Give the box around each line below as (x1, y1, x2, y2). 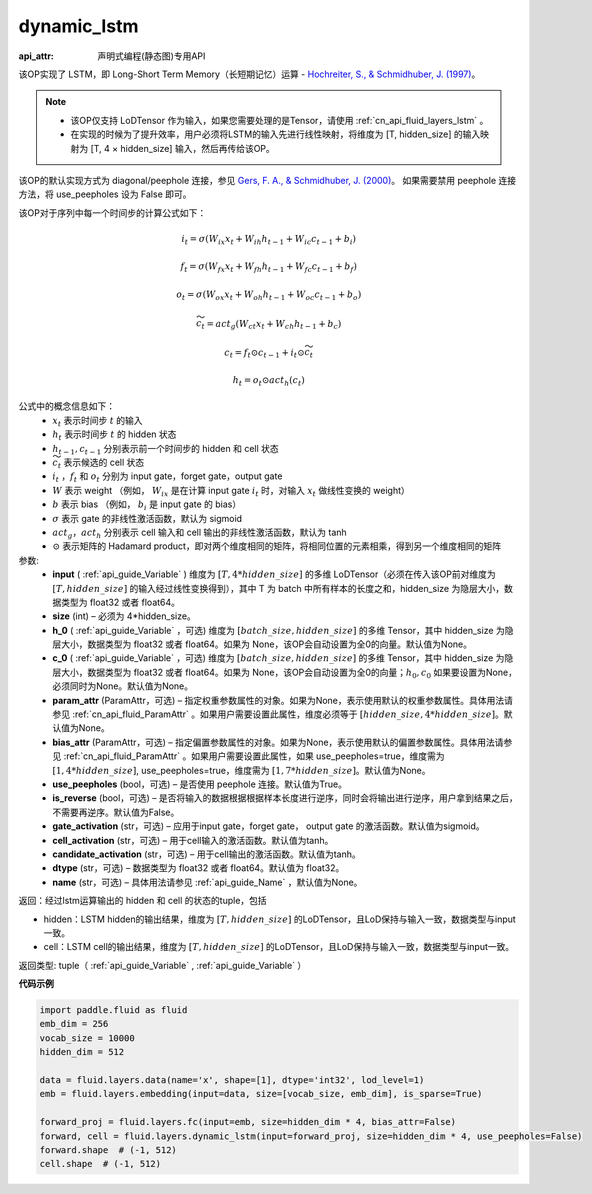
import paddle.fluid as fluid (39, 1005, 188, 1016)
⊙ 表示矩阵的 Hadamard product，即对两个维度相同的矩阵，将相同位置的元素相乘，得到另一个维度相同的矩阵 (52, 540, 502, 552)
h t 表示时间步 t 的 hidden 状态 (52, 428, 177, 443)
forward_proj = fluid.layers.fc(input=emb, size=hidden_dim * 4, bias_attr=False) (39, 1116, 457, 1128)
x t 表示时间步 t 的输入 (52, 414, 144, 429)
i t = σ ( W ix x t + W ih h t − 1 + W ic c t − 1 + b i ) (181, 233, 357, 247)
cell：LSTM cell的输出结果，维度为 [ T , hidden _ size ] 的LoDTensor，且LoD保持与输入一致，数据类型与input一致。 (43, 941, 515, 953)
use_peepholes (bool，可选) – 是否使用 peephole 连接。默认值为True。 (52, 778, 347, 790)
